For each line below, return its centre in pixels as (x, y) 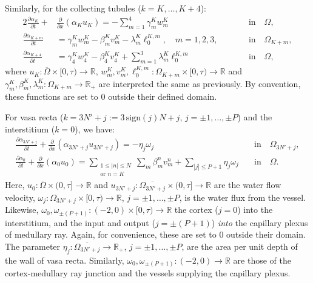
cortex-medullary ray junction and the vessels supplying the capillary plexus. (148, 273)
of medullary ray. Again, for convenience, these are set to (111, 234)
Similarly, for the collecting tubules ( (73, 8)
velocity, (20, 197)
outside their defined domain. (163, 96)
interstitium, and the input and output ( (80, 222)
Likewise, (22, 210)
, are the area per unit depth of (240, 246)
